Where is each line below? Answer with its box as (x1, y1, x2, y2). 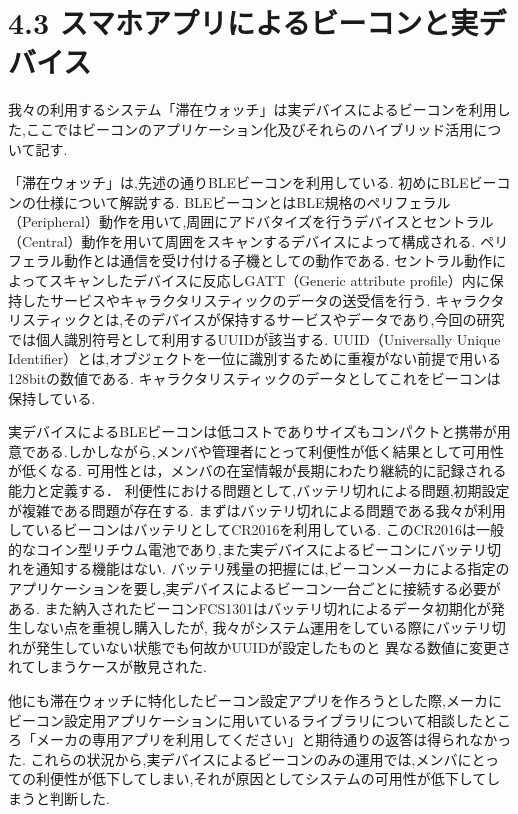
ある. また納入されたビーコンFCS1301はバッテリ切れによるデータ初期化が (8, 597, 491, 618)
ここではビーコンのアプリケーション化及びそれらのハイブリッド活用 (25, 118, 474, 139)
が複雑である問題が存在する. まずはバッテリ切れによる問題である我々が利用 (8, 499, 506, 520)
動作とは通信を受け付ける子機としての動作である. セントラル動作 (63, 250, 492, 271)
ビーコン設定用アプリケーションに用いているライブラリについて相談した (8, 709, 483, 730)
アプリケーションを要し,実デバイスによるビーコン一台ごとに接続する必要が (8, 577, 501, 598)
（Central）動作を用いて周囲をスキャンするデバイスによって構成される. (8, 230, 476, 251)
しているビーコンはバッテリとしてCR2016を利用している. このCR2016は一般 (8, 519, 505, 540)
